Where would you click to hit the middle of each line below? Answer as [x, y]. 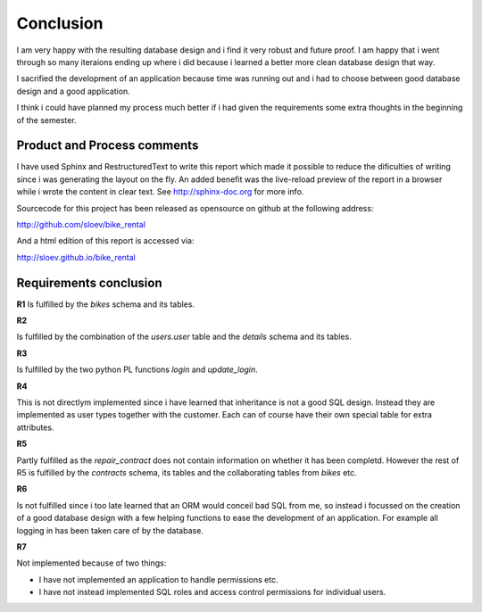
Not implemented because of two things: [91, 563]
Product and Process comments [108, 146]
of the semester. [46, 120]
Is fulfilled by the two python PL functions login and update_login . [137, 369]
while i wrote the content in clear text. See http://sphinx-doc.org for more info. [160, 192]
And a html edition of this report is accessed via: [105, 241]
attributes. [35, 427]
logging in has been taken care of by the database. [110, 530]
